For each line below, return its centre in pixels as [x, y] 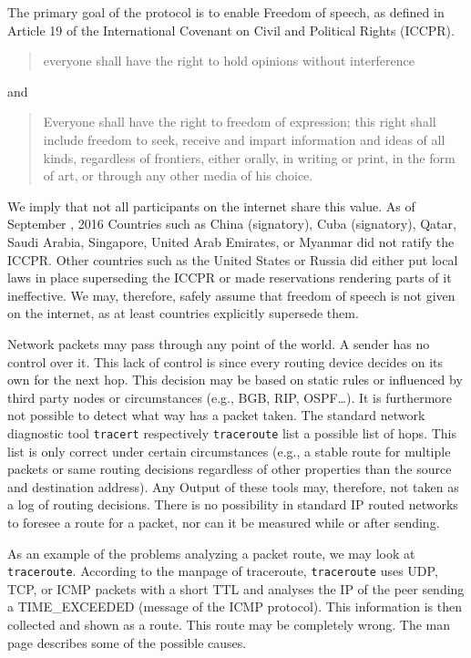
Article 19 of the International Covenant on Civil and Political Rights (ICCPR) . [231, 30]
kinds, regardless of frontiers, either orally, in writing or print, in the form [249, 157]
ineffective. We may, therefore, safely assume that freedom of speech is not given [231, 295]
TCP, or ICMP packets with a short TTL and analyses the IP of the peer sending [236, 588]
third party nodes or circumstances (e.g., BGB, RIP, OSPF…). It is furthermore [230, 397]
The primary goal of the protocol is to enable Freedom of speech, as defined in [226, 12]
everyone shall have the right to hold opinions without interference [229, 61]
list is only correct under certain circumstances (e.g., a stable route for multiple [229, 451]
